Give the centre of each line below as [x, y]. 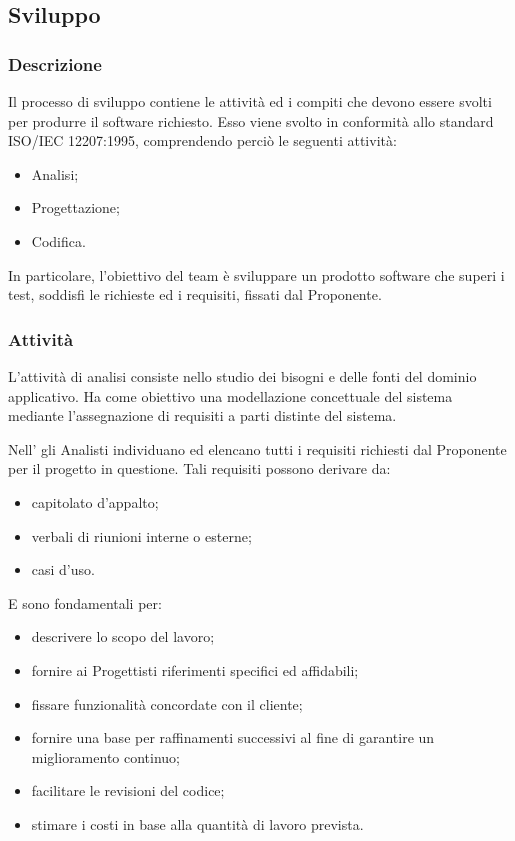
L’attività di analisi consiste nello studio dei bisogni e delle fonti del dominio [242, 375]
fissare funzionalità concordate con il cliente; [167, 703]
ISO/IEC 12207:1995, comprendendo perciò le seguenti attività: [202, 140]
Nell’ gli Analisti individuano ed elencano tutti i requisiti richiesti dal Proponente [257, 448]
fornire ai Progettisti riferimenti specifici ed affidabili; [195, 669]
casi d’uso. [63, 569]
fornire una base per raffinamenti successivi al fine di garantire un [233, 737]
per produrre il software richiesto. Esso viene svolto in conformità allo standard [251, 120]
